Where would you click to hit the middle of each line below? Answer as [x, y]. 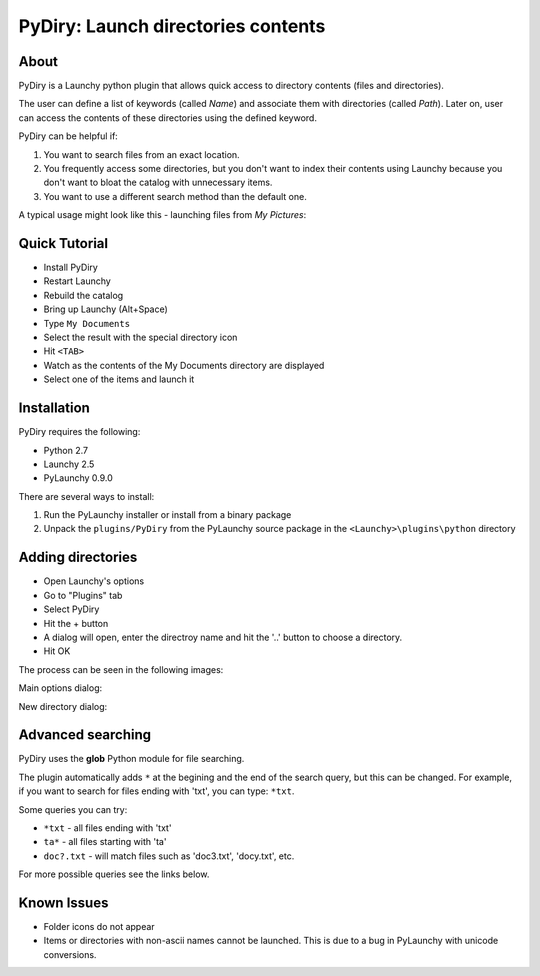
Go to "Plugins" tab [83, 595]
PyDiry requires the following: [79, 432]
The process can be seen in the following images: [121, 669]
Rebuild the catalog [83, 295]
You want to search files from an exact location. [141, 154]
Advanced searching [85, 735]
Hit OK [57, 651]
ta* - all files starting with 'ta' [105, 842]
